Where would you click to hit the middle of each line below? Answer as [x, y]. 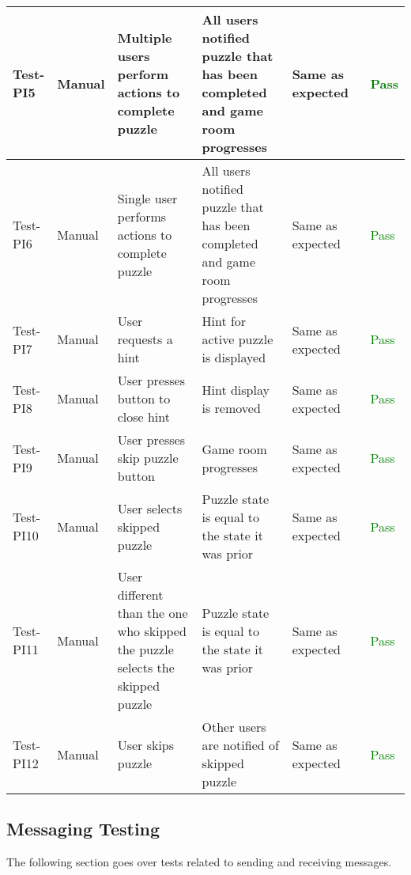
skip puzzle [148, 458]
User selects [150, 508]
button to [144, 398]
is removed [231, 407]
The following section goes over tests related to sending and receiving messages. [199, 862]
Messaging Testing [83, 829]
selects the [146, 667]
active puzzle [238, 339]
